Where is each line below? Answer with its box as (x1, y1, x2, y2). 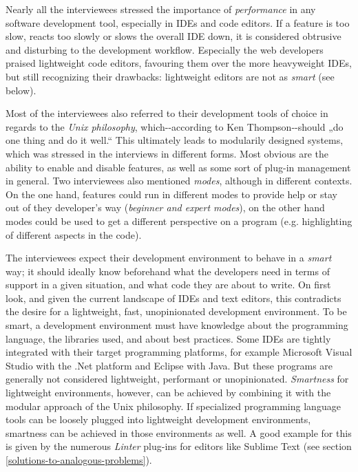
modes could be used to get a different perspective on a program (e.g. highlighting (6, 213, 352, 228)
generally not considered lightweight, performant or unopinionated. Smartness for (6, 372, 349, 386)
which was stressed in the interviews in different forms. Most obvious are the (6, 146, 328, 160)
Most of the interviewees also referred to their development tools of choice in (6, 106, 328, 120)
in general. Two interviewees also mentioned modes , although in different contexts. (6, 173, 352, 188)
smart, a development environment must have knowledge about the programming (6, 318, 348, 332)
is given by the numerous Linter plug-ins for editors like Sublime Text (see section (6, 439, 352, 453)
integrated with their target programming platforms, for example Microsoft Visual (6, 345, 352, 359)
